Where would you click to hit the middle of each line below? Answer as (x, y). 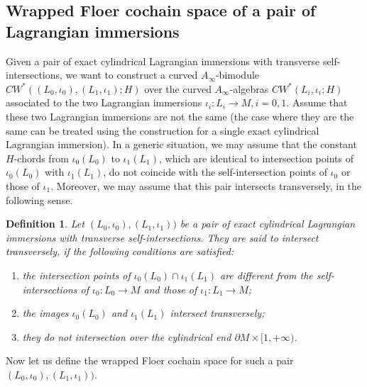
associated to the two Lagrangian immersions (104, 102)
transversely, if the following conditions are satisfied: (120, 251)
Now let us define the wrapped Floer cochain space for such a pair (150, 360)
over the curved (178, 88)
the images (45, 313)
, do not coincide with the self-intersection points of (215, 172)
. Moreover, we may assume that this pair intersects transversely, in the (206, 185)
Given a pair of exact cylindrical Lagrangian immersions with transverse (163, 61)
